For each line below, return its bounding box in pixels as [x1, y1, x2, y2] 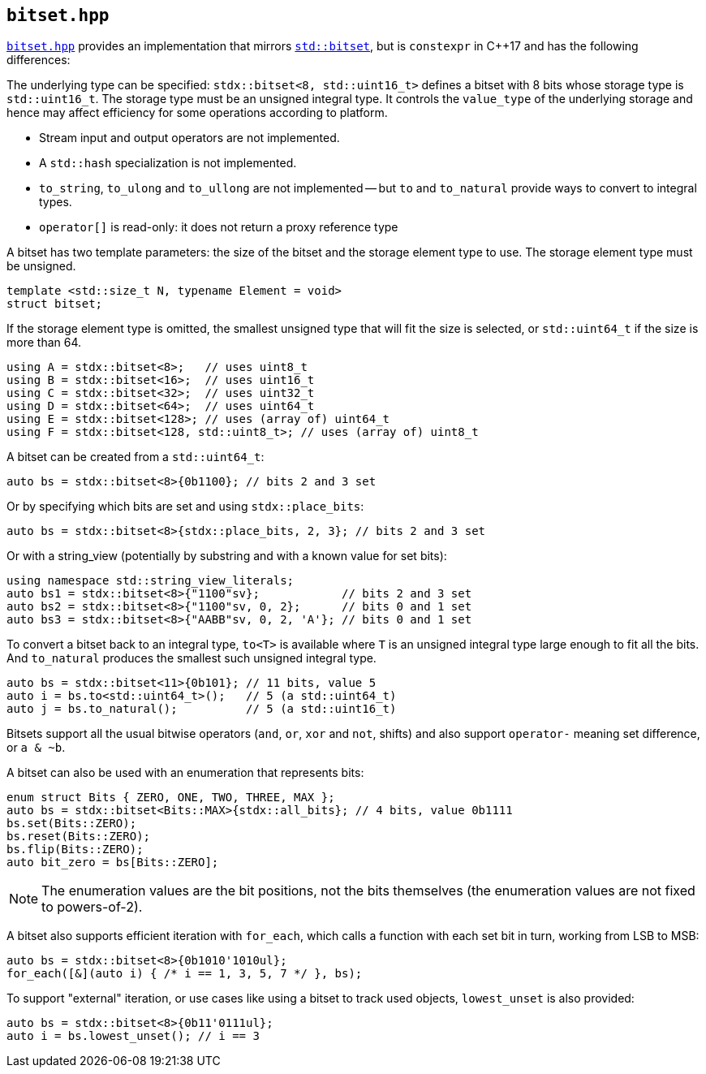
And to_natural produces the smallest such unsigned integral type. [6, 651, 377, 666]
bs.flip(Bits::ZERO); [6, 843, 144, 856]
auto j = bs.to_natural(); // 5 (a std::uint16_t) [6, 702, 397, 716]
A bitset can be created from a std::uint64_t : [6, 450, 265, 464]
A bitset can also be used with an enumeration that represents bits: [6, 766, 364, 780]
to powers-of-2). [41, 899, 143, 916]
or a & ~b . [6, 740, 66, 755]
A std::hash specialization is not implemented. [39, 156, 297, 170]
